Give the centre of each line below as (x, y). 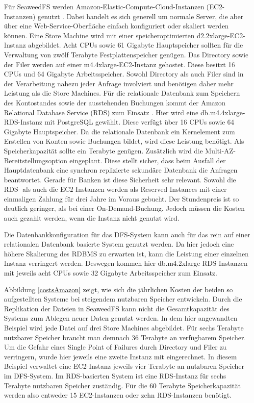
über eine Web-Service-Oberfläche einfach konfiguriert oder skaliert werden (116, 26)
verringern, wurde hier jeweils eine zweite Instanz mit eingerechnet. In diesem (120, 356)
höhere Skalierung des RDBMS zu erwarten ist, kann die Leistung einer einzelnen (126, 253)
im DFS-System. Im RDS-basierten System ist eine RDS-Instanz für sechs (115, 375)
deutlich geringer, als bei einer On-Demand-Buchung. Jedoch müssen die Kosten (124, 208)
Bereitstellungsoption (36, 160)
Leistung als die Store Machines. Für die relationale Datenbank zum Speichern (122, 93)
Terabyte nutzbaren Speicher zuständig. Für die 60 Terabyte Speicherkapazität (122, 385)
